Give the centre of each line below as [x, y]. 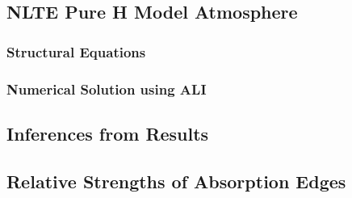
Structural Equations [76, 51]
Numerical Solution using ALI [107, 88]
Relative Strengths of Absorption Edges [176, 181]
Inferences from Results [108, 133]
